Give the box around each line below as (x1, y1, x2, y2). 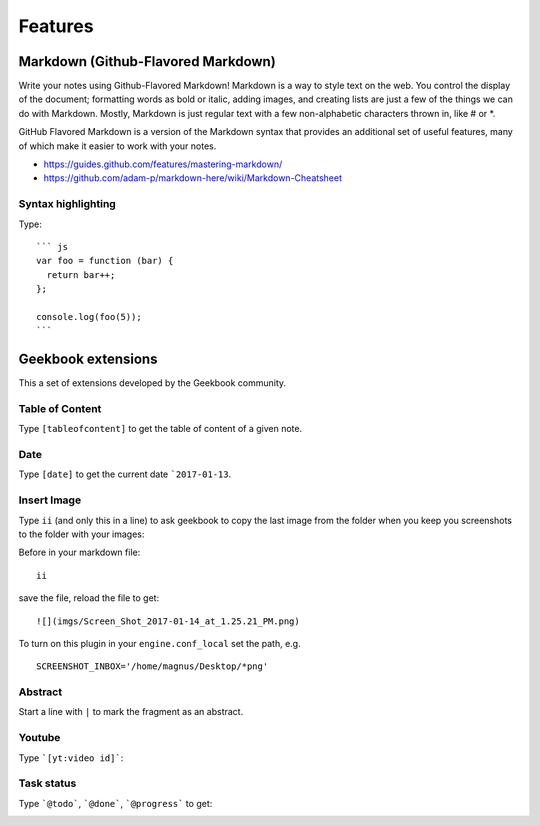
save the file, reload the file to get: (18, 592, 160, 604)
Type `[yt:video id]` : (18, 751, 124, 764)
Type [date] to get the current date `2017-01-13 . (18, 468, 232, 480)
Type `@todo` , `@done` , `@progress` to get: (18, 797, 213, 809)
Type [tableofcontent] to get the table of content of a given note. (18, 423, 303, 435)
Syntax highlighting (18, 197, 117, 211)
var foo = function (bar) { (36, 255, 174, 267)
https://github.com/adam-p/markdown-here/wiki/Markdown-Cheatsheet (43, 172, 343, 184)
